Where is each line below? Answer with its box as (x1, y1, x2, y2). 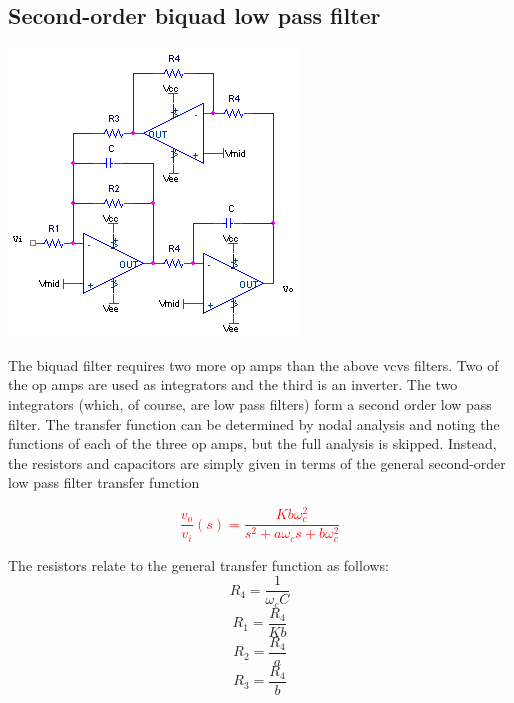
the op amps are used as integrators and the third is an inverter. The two (8, 374, 458, 395)
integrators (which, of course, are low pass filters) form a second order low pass (8, 393, 492, 414)
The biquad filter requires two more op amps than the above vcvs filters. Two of (8, 354, 499, 375)
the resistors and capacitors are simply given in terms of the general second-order (8, 452, 506, 473)
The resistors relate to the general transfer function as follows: (8, 554, 390, 575)
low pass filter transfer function (8, 472, 200, 493)
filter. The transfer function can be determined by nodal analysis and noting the (8, 413, 500, 434)
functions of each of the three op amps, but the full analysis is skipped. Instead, (8, 433, 497, 454)
